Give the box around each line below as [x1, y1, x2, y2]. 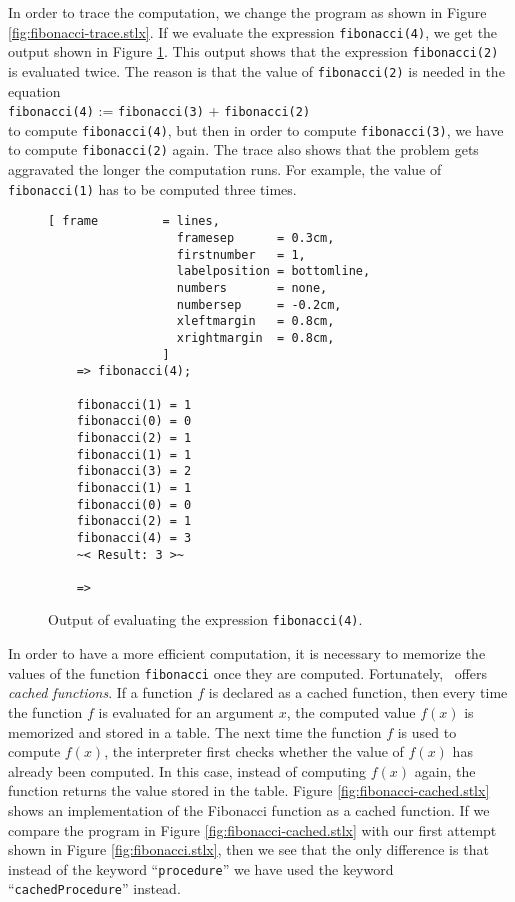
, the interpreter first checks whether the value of [104, 741, 404, 762]
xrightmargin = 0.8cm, [176, 330, 335, 345]
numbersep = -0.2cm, [176, 297, 342, 312]
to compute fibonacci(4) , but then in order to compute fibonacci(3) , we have [8, 119, 504, 140]
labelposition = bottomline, [176, 264, 371, 279]
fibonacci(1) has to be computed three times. [8, 178, 297, 199]
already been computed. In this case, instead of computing [8, 760, 367, 781]
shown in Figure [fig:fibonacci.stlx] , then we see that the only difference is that [8, 839, 489, 860]
